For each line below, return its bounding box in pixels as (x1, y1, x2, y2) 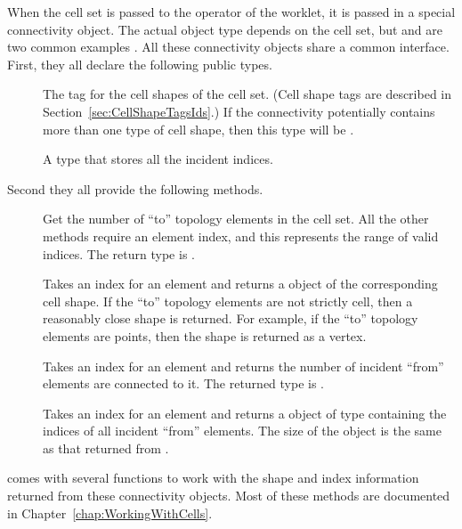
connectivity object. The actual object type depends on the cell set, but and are (7, 20, 443, 38)
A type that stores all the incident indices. (43, 150, 273, 168)
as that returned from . (43, 438, 169, 457)
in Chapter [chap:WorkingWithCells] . (7, 503, 213, 522)
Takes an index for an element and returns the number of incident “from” (43, 356, 444, 375)
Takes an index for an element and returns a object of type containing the (43, 403, 447, 422)
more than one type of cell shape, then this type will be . (43, 119, 354, 138)
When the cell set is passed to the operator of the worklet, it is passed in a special (7, 3, 456, 20)
